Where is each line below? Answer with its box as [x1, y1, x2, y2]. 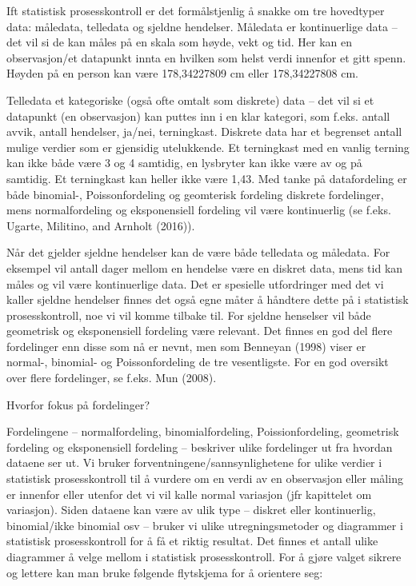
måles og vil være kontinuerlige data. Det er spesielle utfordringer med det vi [6, 275, 384, 292]
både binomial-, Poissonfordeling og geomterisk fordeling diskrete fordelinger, [6, 185, 384, 202]
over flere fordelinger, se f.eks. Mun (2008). [6, 369, 217, 386]
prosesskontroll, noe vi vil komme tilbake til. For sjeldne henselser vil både [6, 306, 371, 323]
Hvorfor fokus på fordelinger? [6, 396, 150, 413]
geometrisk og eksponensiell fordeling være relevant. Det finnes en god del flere [6, 322, 393, 339]
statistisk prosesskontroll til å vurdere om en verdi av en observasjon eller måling [6, 470, 403, 487]
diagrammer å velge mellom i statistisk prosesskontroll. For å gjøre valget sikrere [6, 548, 402, 564]
